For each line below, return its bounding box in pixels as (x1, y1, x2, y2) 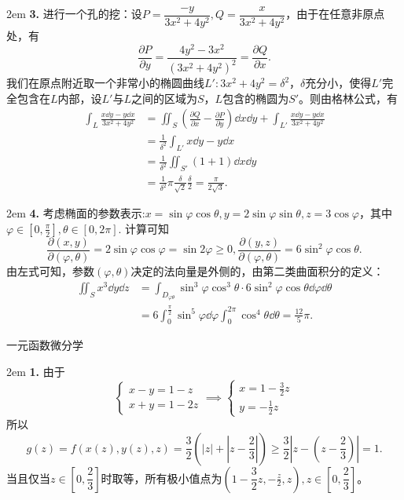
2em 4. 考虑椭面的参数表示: (6, 205, 145, 221)
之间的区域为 (131, 89, 197, 106)
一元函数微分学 (6, 337, 83, 353)
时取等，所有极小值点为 (101, 469, 222, 486)
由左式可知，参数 (6, 262, 94, 279)
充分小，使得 (305, 75, 372, 91)
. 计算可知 (118, 220, 170, 236)
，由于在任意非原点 (285, 5, 385, 22)
